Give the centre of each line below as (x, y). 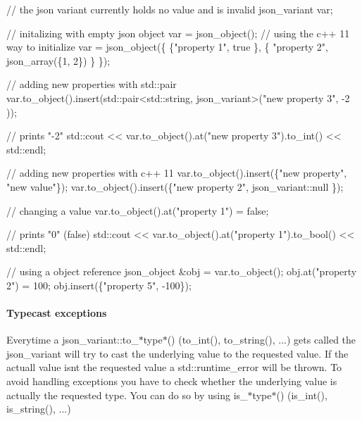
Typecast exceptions (57, 313)
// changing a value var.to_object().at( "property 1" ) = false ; (138, 210)
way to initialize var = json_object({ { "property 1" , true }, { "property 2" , (167, 47)
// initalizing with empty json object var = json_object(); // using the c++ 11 (178, 33)
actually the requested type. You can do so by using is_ (127, 395)
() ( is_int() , (302, 395)
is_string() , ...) (39, 409)
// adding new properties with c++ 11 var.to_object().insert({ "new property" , (177, 173)
